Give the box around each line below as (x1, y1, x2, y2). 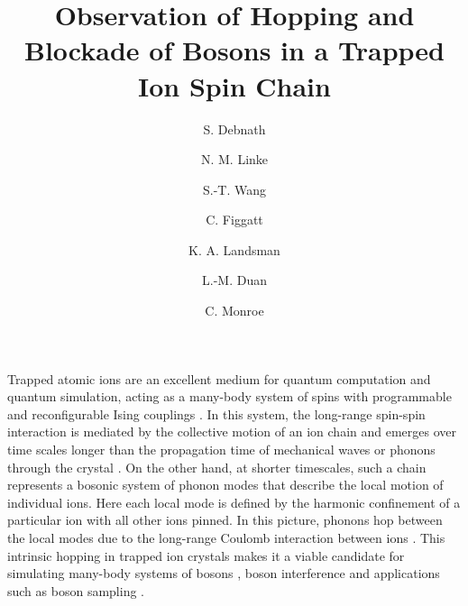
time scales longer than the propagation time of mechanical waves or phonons (7, 440, 436, 459)
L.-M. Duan (202, 271, 267, 289)
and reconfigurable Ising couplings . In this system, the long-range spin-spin (7, 404, 426, 423)
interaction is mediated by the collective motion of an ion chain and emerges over (7, 422, 457, 441)
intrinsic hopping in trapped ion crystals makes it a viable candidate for (7, 546, 405, 565)
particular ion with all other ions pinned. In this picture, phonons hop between (7, 510, 443, 529)
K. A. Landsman (188, 240, 280, 259)
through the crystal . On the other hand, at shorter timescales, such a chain (7, 457, 427, 476)
